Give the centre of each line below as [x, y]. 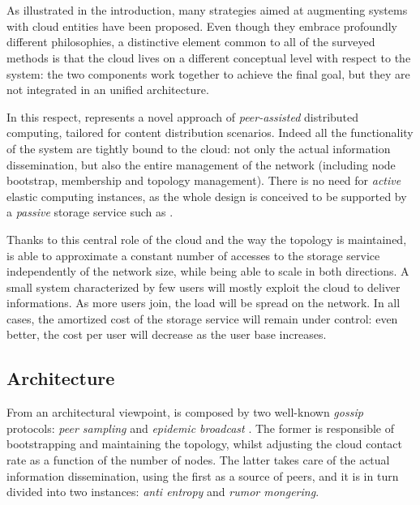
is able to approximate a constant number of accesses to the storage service [193, 255]
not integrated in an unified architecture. [108, 90]
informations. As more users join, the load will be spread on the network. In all [204, 303]
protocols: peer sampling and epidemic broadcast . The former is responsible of [201, 428]
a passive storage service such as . [90, 212]
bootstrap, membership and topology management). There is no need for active [204, 180]
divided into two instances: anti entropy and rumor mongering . [163, 492]
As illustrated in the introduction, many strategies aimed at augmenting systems [207, 10]
